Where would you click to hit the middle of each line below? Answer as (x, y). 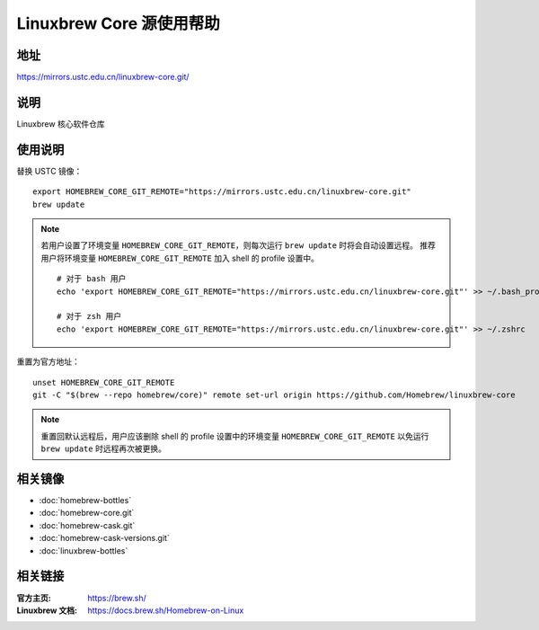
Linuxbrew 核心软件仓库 (61, 124)
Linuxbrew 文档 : (47, 610)
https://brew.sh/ (117, 598)
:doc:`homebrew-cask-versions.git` (104, 538)
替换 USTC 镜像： (49, 171)
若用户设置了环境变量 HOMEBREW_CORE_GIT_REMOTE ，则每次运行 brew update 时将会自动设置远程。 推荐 (238, 245)
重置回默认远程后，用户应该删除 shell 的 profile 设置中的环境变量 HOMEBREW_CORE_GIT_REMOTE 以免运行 (235, 436)
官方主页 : (34, 598)
